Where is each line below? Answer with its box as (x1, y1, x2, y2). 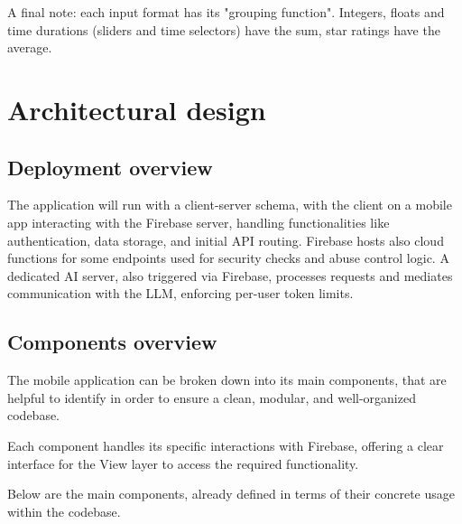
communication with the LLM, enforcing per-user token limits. (7, 284, 354, 303)
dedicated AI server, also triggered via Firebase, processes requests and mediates (7, 266, 453, 285)
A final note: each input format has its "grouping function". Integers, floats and (7, 3, 445, 21)
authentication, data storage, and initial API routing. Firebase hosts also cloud (7, 230, 444, 249)
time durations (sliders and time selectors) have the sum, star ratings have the (7, 20, 440, 39)
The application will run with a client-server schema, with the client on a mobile (7, 195, 452, 214)
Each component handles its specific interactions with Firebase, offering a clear (7, 435, 444, 454)
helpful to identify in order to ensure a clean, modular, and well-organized (7, 388, 416, 407)
